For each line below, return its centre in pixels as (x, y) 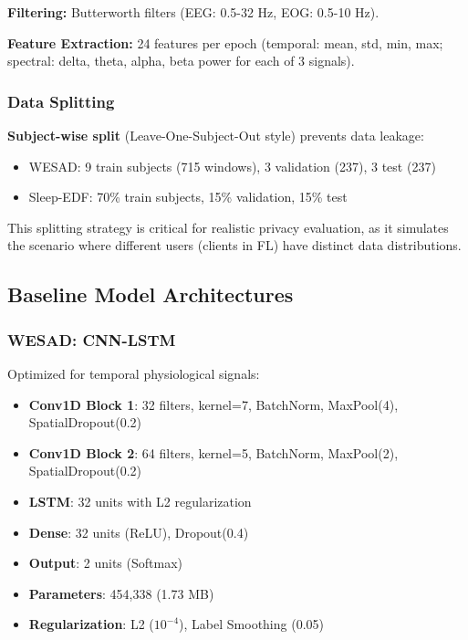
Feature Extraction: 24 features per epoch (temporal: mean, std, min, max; (225, 42)
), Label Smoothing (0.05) (251, 624)
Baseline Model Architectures (151, 294)
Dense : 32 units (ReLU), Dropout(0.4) (139, 532)
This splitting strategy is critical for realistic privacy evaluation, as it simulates (228, 227)
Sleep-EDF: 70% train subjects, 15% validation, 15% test (188, 197)
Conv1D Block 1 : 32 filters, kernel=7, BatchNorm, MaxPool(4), (213, 404)
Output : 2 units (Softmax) (106, 563)
